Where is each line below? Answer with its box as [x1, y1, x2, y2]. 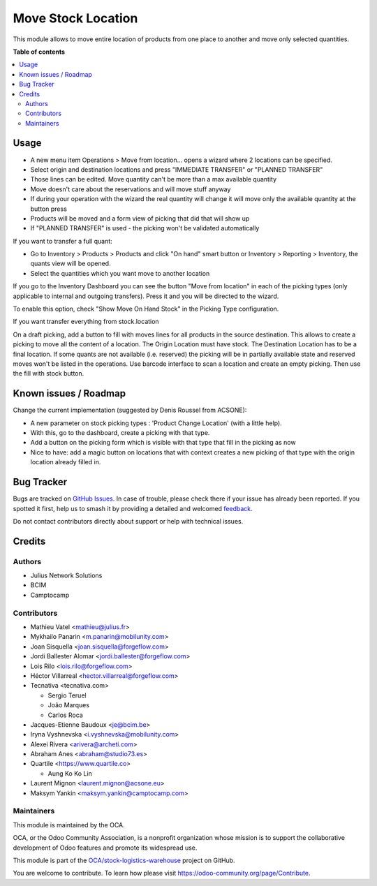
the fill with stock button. [13, 369, 84, 378]
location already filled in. [30, 458, 101, 466]
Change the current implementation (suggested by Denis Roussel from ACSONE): [13, 406, 247, 415]
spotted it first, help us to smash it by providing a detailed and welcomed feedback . [13, 504, 253, 512]
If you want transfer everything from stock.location [13, 318, 160, 326]
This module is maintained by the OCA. [13, 820, 125, 829]
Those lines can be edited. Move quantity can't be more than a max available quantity [30, 175, 277, 184]
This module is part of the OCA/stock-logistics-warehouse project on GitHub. [13, 856, 235, 864]
